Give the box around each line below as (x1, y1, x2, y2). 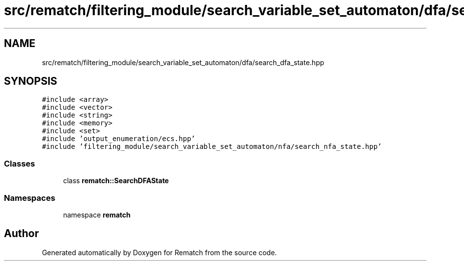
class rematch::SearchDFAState (63, 176, 169, 185)
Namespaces (4, 193, 56, 203)
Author (4, 227, 39, 240)
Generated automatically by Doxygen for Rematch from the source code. (42, 248, 277, 257)
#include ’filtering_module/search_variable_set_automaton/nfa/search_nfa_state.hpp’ (42, 143, 382, 151)
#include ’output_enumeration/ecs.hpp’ (42, 135, 196, 143)
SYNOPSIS (4, 75, 58, 88)
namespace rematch (63, 210, 131, 219)
